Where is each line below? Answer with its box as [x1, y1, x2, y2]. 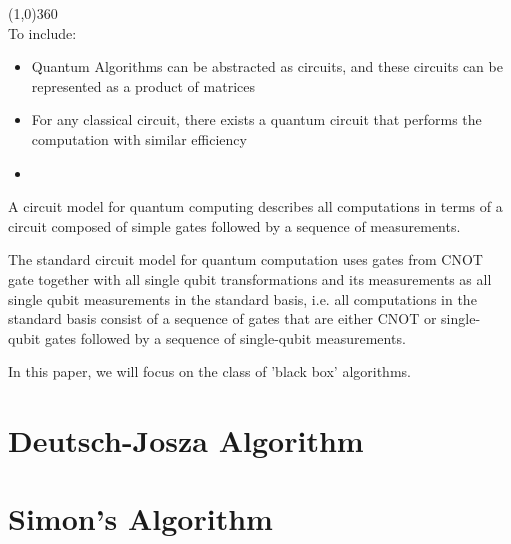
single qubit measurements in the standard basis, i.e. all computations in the [8, 288, 477, 309]
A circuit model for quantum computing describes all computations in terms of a [8, 196, 503, 217]
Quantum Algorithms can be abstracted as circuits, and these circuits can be [31, 56, 503, 77]
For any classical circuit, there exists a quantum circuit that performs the [31, 109, 482, 130]
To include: [8, 22, 77, 43]
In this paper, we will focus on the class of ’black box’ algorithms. [8, 361, 411, 382]
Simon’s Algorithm [8, 498, 273, 539]
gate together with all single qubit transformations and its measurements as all [8, 268, 492, 289]
